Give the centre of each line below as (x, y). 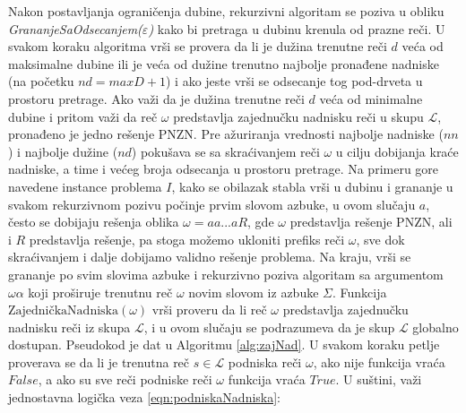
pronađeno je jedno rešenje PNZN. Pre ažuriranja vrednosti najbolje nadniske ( (226, 134)
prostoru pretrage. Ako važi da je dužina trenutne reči (156, 98)
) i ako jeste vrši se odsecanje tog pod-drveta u (294, 81)
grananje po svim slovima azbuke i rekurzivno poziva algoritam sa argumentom (226, 274)
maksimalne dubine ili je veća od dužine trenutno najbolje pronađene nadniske (224, 63)
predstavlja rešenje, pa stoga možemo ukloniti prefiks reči (187, 239)
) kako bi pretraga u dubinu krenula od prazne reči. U (297, 28)
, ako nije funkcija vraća (379, 361)
